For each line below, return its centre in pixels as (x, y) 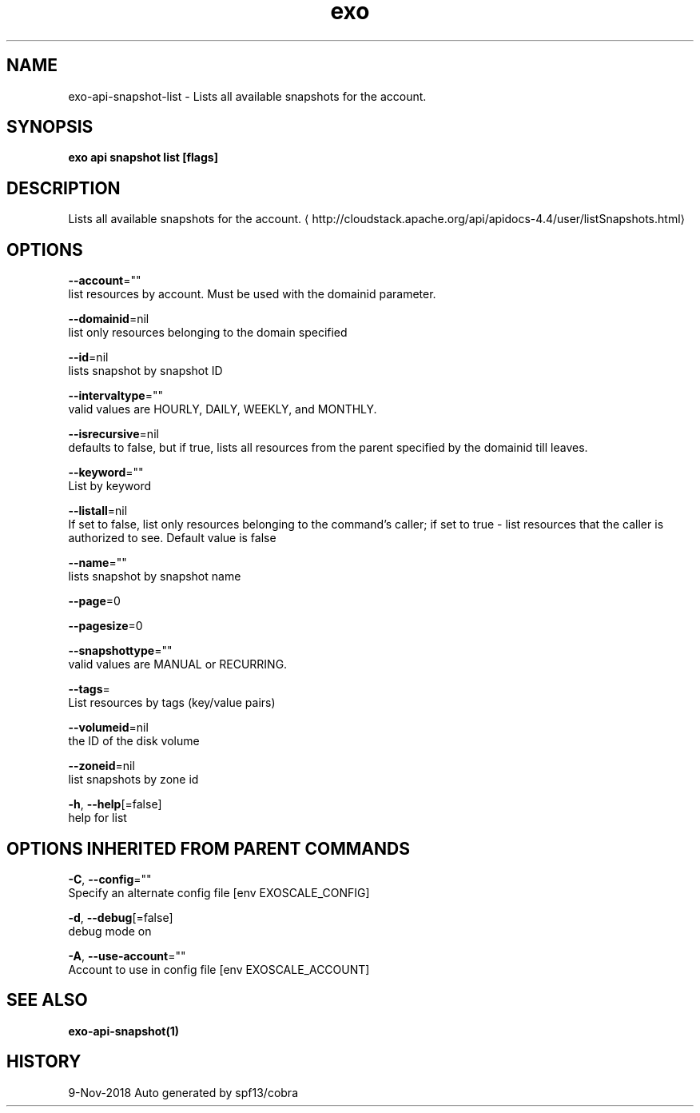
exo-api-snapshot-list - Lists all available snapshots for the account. (247, 96)
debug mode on (110, 931)
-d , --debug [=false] (121, 917)
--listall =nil (98, 511)
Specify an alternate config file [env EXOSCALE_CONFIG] (219, 892)
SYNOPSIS (50, 127)
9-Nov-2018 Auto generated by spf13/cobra (183, 1092)
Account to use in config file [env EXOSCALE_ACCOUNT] (219, 969)
